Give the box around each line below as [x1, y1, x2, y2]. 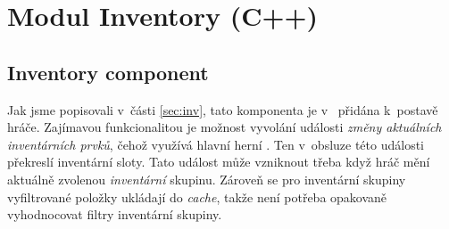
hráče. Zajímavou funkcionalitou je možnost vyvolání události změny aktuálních [7, 118, 442, 136]
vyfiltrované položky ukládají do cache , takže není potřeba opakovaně [7, 187, 387, 206]
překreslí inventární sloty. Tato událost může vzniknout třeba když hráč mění [7, 152, 430, 171]
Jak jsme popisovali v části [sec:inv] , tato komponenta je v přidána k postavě [7, 100, 438, 119]
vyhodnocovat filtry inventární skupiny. [7, 205, 222, 224]
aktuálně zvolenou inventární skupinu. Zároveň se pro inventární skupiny [7, 169, 406, 188]
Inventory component [7, 58, 209, 86]
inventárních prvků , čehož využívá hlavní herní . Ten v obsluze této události [7, 135, 424, 153]
